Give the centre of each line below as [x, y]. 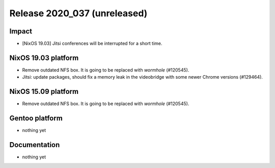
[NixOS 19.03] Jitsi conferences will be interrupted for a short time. [92, 44]
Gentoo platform [36, 119]
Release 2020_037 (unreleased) [78, 13]
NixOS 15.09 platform [44, 92]
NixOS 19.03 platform [44, 58]
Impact [21, 31]
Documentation [35, 145]
